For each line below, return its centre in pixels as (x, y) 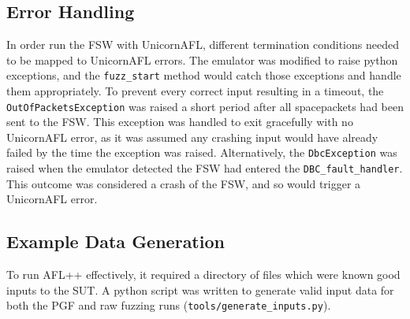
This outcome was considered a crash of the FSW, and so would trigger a (184, 183)
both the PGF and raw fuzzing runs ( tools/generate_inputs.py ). (169, 305)
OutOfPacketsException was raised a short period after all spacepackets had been (205, 106)
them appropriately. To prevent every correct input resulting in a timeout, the (195, 91)
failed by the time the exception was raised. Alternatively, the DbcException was (202, 152)
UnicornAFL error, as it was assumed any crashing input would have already (192, 137)
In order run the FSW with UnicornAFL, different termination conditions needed (203, 45)
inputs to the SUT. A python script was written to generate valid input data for (200, 289)
